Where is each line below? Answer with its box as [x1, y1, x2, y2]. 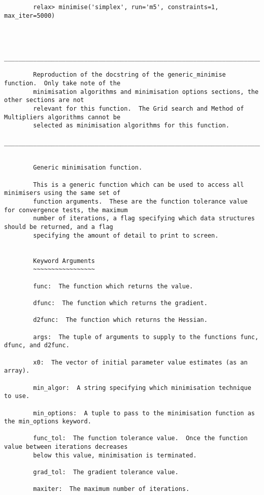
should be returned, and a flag [4, 223, 113, 231]
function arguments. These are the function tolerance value [33, 198, 248, 206]
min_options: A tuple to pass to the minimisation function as [33, 409, 255, 417]
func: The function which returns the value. [33, 282, 193, 290]
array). [4, 367, 30, 375]
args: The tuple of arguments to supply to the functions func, [33, 333, 259, 341]
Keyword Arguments [33, 257, 95, 265]
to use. [4, 392, 30, 400]
